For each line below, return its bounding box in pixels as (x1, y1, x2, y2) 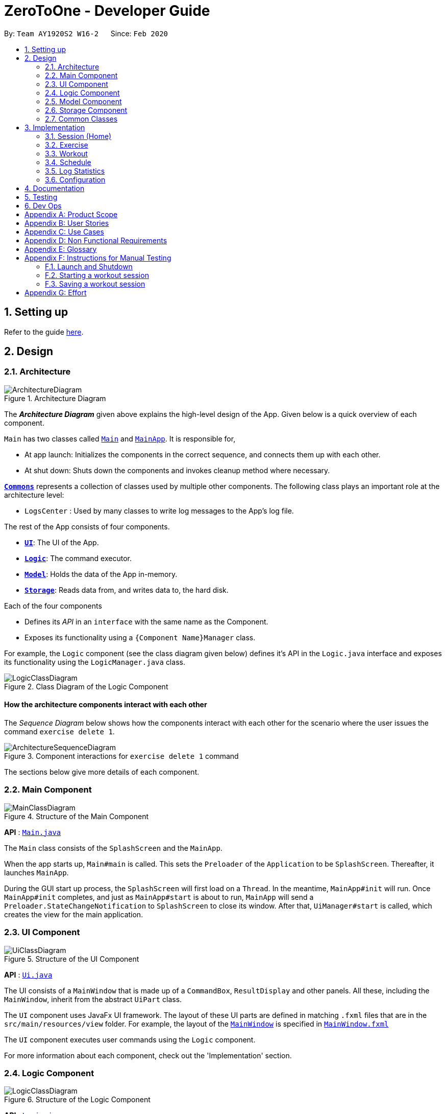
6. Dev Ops (24, 201, 62, 210)
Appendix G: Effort (24, 288, 87, 297)
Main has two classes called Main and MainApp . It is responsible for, (4, 434, 236, 443)
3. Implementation (24, 123, 85, 132)
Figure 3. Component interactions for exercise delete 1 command (4, 752, 239, 761)
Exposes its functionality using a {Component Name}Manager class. (24, 633, 256, 642)
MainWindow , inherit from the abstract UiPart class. (4, 994, 182, 1004)
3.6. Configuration (45, 175, 106, 184)
